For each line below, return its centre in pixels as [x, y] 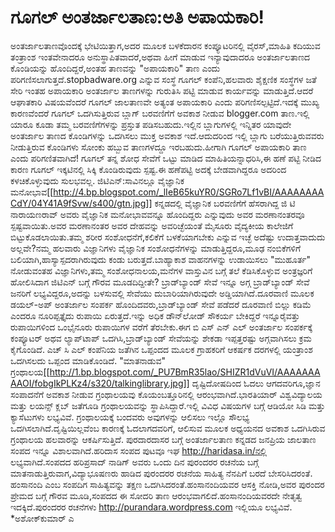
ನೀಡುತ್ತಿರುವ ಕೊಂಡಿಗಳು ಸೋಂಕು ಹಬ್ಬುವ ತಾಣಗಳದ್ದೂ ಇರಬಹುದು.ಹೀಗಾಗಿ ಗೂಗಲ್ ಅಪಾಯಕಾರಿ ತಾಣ [158, 147]
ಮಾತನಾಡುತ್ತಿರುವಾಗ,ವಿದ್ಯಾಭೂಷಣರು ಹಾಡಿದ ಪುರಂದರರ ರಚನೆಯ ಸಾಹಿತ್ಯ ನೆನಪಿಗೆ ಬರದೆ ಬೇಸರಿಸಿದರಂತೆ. [161, 473]
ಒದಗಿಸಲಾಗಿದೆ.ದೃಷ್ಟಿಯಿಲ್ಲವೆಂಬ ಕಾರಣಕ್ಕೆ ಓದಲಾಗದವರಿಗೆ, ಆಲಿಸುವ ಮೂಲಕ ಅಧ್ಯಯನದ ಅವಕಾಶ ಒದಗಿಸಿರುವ [168, 428]
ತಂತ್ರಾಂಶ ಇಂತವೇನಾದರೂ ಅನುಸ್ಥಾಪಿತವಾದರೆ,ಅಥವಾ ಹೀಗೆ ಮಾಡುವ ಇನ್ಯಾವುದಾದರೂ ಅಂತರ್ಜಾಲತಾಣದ [160, 57]
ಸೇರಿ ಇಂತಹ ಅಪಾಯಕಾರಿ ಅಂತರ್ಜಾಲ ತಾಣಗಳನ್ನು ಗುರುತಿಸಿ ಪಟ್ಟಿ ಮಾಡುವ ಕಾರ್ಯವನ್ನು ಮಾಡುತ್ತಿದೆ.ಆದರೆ [162, 90]
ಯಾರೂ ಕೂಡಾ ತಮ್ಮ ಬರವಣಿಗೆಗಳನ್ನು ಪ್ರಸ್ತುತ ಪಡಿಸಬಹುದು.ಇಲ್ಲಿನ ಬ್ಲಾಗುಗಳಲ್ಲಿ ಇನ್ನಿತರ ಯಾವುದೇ [151, 124]
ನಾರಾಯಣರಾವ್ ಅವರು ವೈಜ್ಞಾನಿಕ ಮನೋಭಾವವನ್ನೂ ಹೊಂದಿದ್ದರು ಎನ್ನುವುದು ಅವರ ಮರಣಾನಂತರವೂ [157, 214]
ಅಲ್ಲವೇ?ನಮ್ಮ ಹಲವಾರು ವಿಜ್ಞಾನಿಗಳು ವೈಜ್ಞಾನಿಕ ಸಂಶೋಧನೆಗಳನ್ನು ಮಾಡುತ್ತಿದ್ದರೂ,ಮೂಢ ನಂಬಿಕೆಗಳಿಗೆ [156, 248]
